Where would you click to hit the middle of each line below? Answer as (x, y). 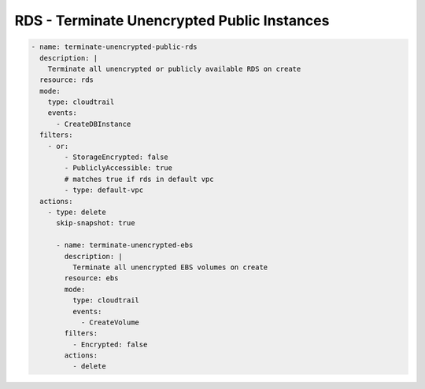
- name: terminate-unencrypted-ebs (125, 245)
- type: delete (77, 212)
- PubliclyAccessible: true (118, 168)
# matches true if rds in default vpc (139, 179)
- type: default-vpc (104, 190)
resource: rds (67, 80)
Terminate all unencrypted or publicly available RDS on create (174, 69)
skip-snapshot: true (96, 223)
